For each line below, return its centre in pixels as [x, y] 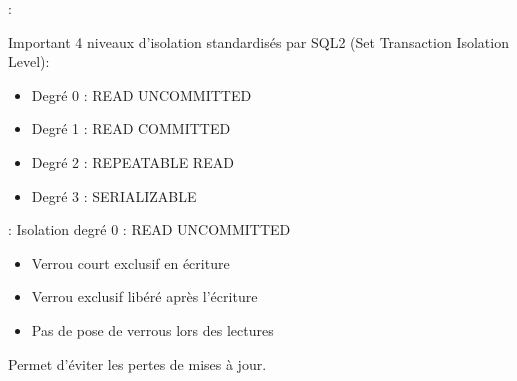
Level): [29, 61]
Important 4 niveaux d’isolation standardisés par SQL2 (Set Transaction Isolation [258, 41]
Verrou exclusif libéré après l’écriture [144, 296]
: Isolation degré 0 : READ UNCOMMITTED [149, 229]
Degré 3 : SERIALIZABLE [114, 195]
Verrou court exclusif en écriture [130, 262]
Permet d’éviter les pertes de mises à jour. [137, 363]
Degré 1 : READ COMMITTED [131, 128]
